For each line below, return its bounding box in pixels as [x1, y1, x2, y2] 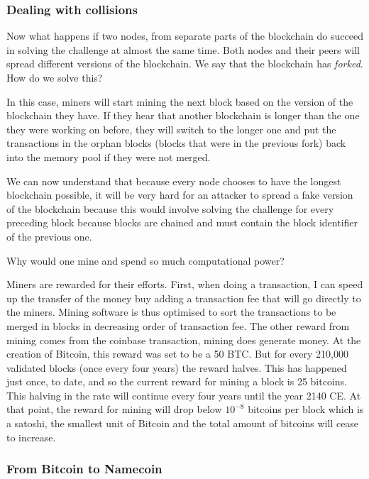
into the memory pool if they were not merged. [6, 149, 211, 164]
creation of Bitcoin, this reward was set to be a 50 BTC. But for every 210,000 [6, 346, 349, 361]
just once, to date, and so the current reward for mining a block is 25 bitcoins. [6, 374, 348, 389]
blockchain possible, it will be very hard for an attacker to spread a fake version [6, 187, 353, 202]
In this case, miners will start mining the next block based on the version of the [6, 94, 353, 109]
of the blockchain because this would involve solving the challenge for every [6, 201, 334, 216]
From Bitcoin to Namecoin [6, 460, 163, 478]
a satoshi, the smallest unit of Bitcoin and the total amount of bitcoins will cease [6, 416, 359, 431]
